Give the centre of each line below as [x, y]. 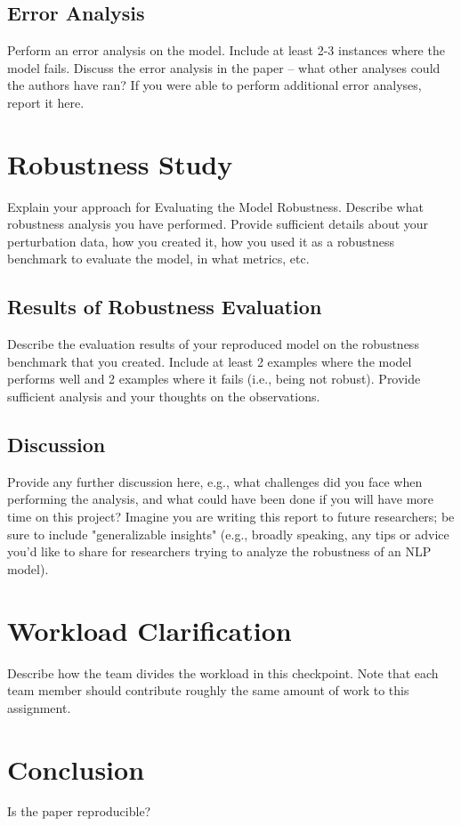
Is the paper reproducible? [79, 811]
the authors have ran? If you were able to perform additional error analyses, [214, 85]
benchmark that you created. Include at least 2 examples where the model [210, 361]
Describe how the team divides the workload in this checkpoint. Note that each [223, 672]
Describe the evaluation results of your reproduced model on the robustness [213, 344]
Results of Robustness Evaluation [165, 307]
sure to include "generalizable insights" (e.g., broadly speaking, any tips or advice [228, 534]
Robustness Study [120, 163]
